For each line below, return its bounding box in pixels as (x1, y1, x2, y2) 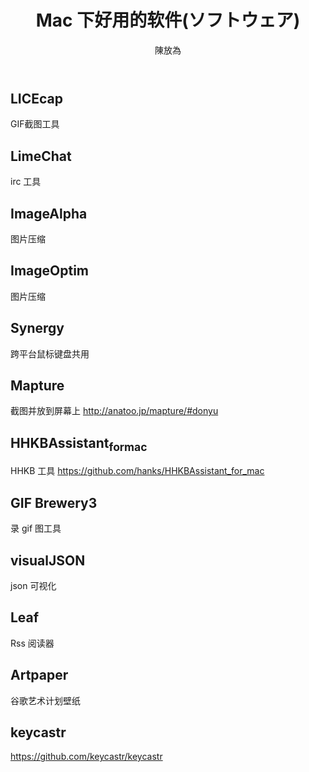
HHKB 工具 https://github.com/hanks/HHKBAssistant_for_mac (10, 465, 265, 477)
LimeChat (10, 147, 72, 165)
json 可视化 (10, 580, 57, 592)
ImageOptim (10, 262, 89, 280)
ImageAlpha (10, 205, 88, 222)
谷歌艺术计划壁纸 (10, 694, 81, 706)
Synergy (10, 320, 65, 337)
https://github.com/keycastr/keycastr (10, 751, 163, 763)
